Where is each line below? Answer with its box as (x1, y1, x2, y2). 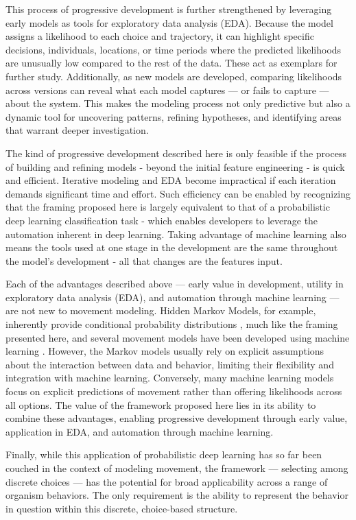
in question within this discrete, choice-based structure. (5, 501, 238, 515)
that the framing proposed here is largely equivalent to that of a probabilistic (5, 200, 330, 214)
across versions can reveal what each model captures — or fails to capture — (5, 82, 329, 97)
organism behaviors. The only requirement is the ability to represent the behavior (5, 488, 348, 502)
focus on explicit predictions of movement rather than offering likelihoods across (5, 384, 342, 399)
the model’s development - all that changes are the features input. (5, 253, 283, 268)
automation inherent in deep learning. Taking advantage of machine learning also (5, 226, 346, 241)
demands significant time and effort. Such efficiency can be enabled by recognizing (5, 186, 351, 200)
